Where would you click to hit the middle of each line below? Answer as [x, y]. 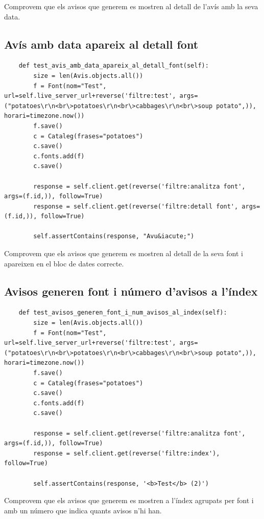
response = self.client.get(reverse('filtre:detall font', [136, 206]
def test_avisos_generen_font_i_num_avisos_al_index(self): [123, 313]
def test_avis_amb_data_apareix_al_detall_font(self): [114, 66]
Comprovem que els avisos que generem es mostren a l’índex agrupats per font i [129, 500]
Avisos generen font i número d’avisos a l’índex [131, 291]
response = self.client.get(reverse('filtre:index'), [127, 453]
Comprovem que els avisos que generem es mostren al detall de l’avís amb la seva [131, 6]
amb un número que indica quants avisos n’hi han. [83, 510]
